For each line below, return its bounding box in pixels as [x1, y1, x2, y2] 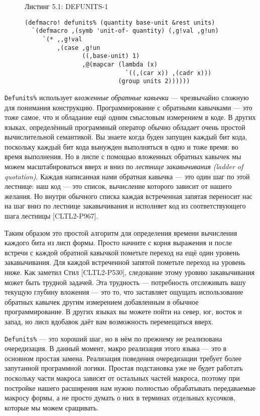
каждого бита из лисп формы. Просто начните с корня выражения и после [5, 237, 232, 248]
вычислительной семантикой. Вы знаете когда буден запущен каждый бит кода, [5, 131, 247, 142]
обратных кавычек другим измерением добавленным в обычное [5, 296, 199, 307]
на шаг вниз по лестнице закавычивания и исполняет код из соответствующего [5, 200, 246, 211]
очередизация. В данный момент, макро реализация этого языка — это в [5, 343, 227, 354]
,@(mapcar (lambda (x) [82, 60, 158, 68]
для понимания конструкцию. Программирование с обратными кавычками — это [5, 102, 252, 112]
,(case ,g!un [57, 44, 100, 51]
